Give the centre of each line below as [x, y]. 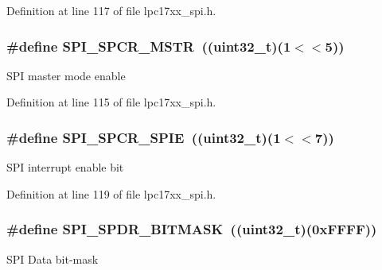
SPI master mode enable [66, 75]
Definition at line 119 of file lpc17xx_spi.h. [111, 193]
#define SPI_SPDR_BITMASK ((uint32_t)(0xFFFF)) [192, 229]
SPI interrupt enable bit [65, 167]
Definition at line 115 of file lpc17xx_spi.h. [111, 102]
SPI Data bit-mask [53, 258]
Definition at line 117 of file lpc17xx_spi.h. [111, 10]
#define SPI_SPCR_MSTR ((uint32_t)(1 [149, 46]
